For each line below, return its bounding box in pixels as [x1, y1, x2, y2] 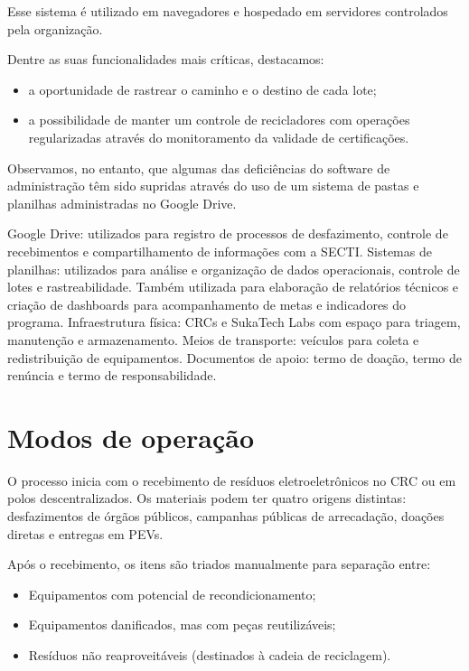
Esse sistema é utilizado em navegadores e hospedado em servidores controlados [7, 2, 448, 20]
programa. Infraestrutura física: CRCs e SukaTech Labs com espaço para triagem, [7, 312, 461, 331]
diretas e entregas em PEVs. [7, 524, 164, 543]
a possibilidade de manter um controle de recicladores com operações [28, 110, 410, 129]
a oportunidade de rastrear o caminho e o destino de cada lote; [28, 79, 377, 98]
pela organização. [7, 19, 103, 38]
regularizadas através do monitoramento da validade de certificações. [28, 127, 409, 146]
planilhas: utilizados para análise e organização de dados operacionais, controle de [7, 259, 460, 278]
